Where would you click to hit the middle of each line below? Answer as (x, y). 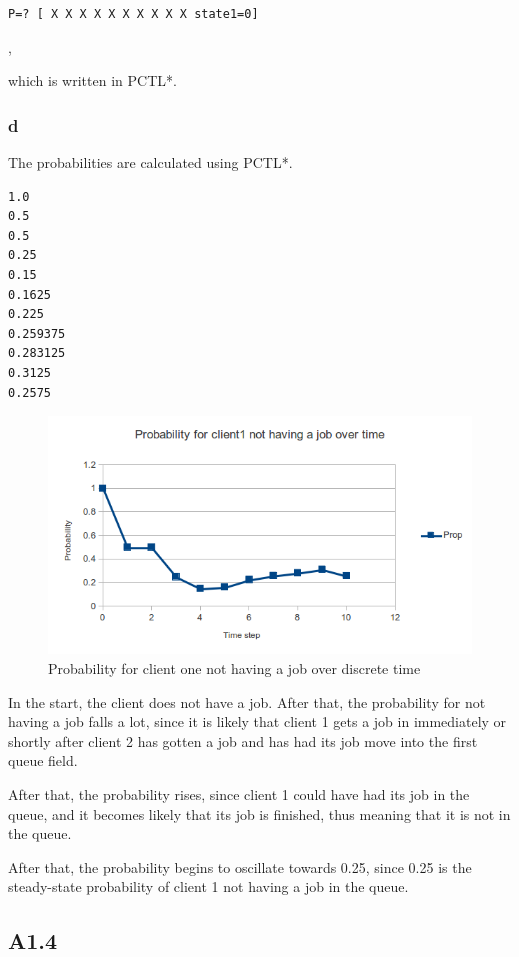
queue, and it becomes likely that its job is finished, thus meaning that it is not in (259, 813)
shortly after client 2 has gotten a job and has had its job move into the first (243, 740)
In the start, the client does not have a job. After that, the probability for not (247, 701)
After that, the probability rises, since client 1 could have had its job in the (239, 793)
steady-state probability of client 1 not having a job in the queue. (208, 886)
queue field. (43, 760)
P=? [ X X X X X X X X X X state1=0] (133, 14)
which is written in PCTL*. (92, 80)
